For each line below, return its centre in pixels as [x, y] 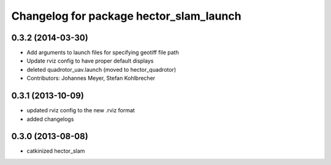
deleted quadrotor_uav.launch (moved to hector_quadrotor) [101, 69]
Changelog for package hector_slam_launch [126, 16]
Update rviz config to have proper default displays [90, 61]
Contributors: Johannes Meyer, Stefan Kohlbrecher [91, 78]
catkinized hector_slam [56, 151]
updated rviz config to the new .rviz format [81, 110]
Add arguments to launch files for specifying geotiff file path [103, 53]
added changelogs [50, 119]
